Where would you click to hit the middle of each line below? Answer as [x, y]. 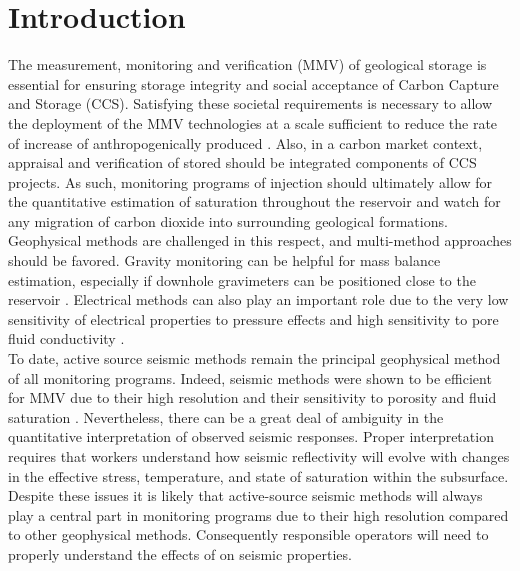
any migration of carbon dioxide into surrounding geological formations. [228, 220]
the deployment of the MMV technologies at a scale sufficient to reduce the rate [253, 122]
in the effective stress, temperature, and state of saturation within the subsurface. [258, 475]
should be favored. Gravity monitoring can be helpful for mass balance [224, 260]
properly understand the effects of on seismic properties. [180, 553]
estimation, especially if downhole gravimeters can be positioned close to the [242, 279]
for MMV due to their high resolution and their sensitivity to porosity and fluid [252, 397]
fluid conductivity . [66, 338]
